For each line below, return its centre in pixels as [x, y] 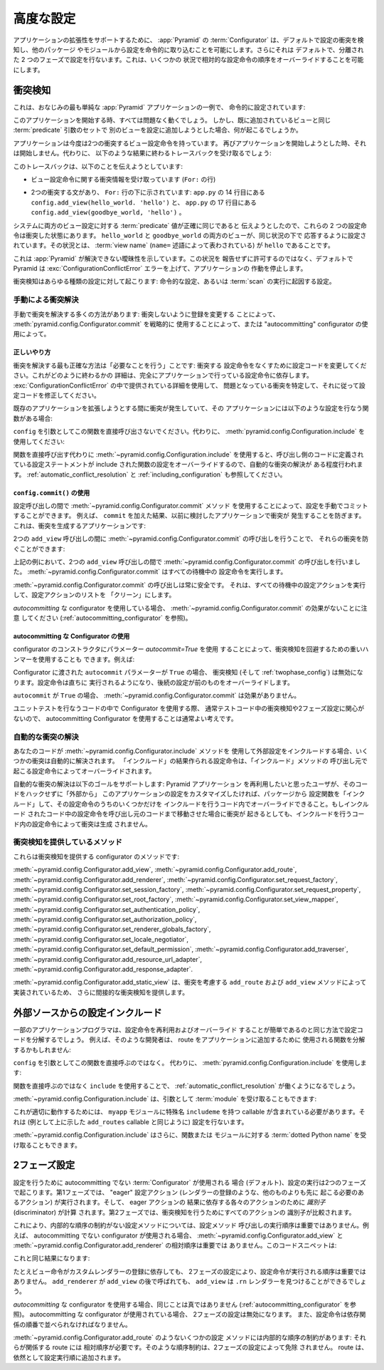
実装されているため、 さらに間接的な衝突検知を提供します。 [101, 992]
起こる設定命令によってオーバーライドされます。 [84, 771]
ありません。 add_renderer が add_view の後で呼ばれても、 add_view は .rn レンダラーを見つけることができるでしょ [190, 1282]
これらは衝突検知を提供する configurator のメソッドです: [96, 856]
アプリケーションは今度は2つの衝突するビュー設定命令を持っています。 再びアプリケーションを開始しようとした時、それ [190, 143]
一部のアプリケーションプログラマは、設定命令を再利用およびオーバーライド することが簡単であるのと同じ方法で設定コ [188, 1029]
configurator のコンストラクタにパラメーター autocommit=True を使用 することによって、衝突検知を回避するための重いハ [191, 649]
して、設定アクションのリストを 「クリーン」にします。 [94, 595]
